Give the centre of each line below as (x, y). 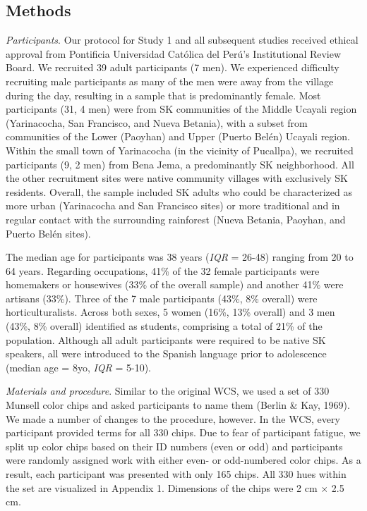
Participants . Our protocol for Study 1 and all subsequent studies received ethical (182, 40)
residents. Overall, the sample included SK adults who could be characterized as (179, 191)
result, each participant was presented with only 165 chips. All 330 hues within (176, 474)
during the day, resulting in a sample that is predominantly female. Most (163, 95)
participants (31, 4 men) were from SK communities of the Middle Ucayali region (181, 109)
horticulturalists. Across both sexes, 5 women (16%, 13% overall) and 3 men (170, 312)
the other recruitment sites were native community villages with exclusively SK (177, 178)
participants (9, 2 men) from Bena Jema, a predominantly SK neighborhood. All (180, 164)
